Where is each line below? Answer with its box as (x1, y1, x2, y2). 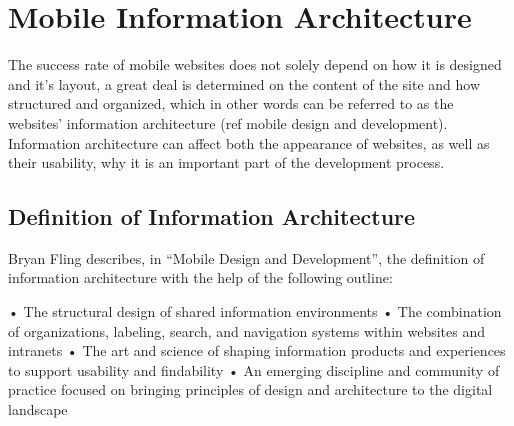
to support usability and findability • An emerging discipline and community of (8, 359, 500, 380)
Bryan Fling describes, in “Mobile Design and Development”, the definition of (8, 247, 485, 268)
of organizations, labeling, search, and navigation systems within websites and (8, 320, 486, 341)
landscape (8, 399, 68, 420)
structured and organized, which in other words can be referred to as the (8, 93, 454, 114)
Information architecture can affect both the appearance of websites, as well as (8, 132, 490, 153)
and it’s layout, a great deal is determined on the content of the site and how (8, 73, 481, 94)
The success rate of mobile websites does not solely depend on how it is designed (8, 54, 502, 75)
